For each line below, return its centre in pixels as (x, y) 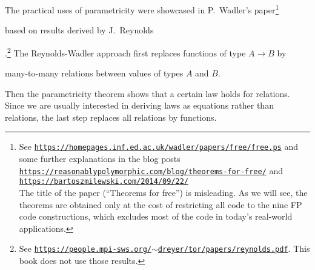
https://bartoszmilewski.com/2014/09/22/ (104, 182)
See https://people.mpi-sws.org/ (85, 248)
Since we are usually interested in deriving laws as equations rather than (139, 105)
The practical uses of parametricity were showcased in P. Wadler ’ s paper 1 (142, 9)
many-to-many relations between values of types (94, 73)
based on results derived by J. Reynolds (79, 30)
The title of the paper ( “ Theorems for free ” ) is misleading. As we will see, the (163, 193)
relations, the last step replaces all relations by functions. (111, 117)
